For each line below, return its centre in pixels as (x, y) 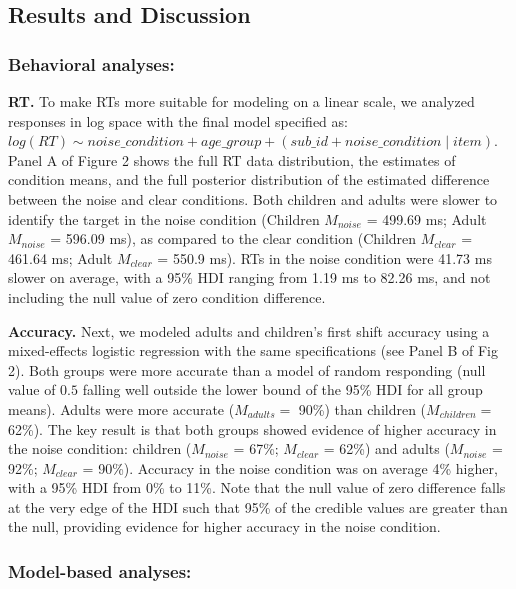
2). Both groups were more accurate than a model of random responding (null (247, 369)
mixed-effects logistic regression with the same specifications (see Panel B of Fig (253, 350)
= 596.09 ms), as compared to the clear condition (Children (233, 238)
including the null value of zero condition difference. (167, 296)
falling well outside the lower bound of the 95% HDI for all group (282, 389)
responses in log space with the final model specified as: (178, 120)
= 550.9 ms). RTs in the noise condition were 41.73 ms (324, 257)
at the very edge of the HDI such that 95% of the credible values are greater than (258, 506)
